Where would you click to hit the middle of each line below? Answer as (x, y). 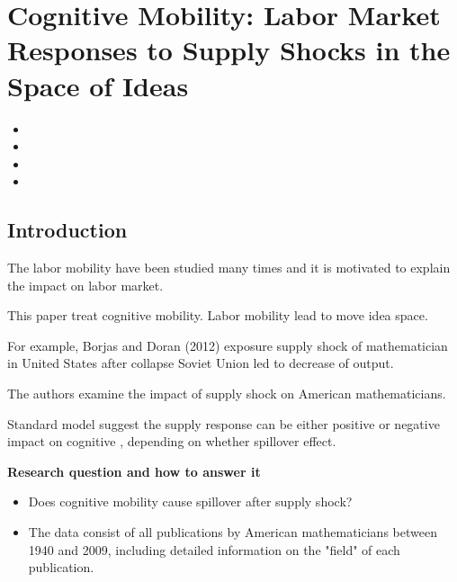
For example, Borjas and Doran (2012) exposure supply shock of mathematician (228, 345)
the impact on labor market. (85, 285)
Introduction (67, 230)
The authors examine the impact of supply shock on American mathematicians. (227, 394)
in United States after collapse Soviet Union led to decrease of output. (201, 363)
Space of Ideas (98, 85)
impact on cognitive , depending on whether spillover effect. (172, 441)
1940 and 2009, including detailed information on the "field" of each (214, 549)
